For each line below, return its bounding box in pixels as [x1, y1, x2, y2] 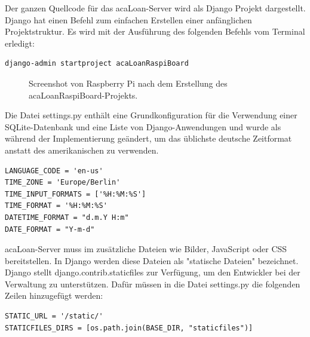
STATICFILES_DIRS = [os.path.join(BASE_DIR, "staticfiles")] [5, 323, 253, 332]
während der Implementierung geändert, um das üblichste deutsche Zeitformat [5, 132, 292, 145]
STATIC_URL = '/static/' [5, 312, 103, 321]
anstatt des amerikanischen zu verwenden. [5, 143, 159, 156]
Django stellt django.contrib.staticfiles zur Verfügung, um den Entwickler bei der [5, 266, 300, 278]
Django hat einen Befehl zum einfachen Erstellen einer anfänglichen [5, 13, 252, 26]
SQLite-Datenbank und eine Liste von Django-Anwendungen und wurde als [5, 120, 281, 133]
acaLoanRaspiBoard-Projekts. [29, 88, 138, 101]
